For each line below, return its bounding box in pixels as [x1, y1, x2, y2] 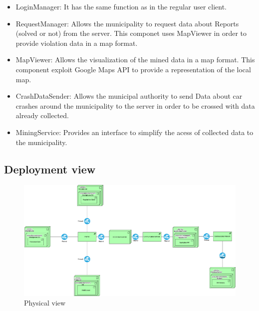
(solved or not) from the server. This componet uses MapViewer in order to [15, 28, 247, 38]
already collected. [15, 110, 69, 121]
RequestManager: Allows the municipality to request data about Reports [15, 18, 239, 28]
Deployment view [4, 161, 96, 176]
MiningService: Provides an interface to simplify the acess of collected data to [15, 127, 254, 137]
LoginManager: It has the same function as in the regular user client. [15, 1, 227, 11]
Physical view [24, 298, 66, 308]
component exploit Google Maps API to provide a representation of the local [15, 64, 251, 74]
